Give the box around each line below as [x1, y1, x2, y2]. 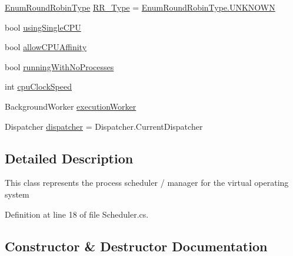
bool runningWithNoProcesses [5, 60, 114, 73]
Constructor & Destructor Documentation [5, 237, 268, 255]
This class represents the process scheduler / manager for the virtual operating [5, 176, 289, 189]
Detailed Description [5, 149, 134, 167]
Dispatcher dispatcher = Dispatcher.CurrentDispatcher [5, 120, 203, 132]
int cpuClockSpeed [5, 80, 72, 93]
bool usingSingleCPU [5, 21, 81, 33]
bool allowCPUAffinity [5, 41, 87, 53]
